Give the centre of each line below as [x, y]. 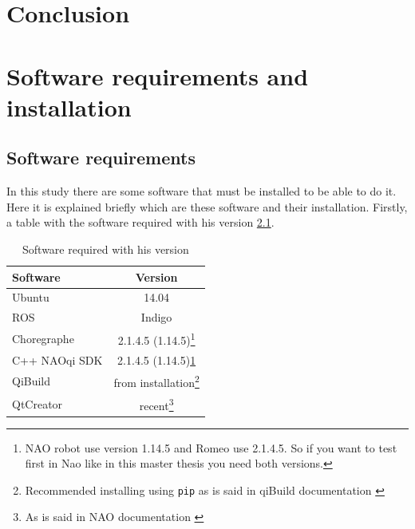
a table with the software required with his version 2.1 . [140, 222]
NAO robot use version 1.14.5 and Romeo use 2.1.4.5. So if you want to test [211, 447]
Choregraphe [43, 338]
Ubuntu [31, 297]
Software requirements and [158, 75]
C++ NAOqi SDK [57, 359]
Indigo [156, 317]
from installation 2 [156, 381]
